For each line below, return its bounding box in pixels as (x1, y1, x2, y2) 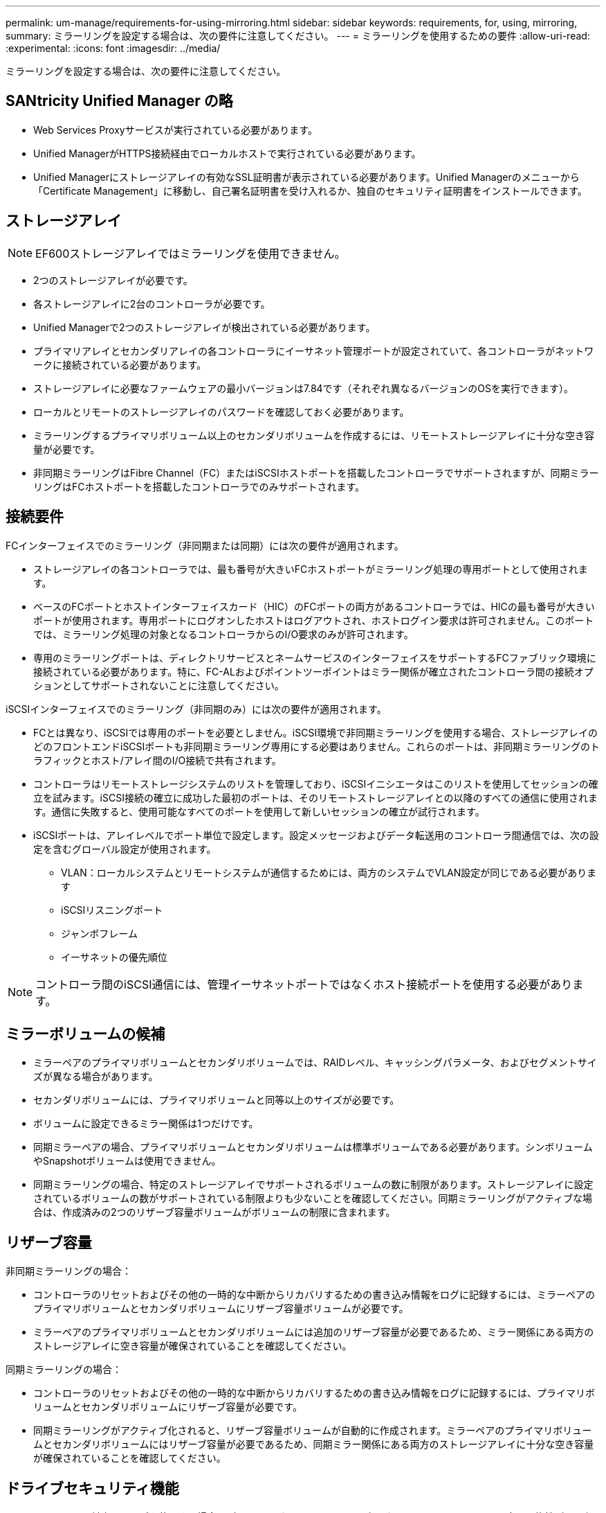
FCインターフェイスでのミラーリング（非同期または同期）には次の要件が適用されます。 (6, 539, 404, 551)
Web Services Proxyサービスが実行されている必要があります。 (33, 123, 318, 136)
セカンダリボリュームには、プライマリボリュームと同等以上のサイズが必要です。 (33, 1094, 400, 1106)
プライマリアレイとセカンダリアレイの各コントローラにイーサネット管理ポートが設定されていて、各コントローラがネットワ (33, 344, 594, 357)
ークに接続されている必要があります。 (33, 358, 207, 371)
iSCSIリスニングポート (61, 903, 163, 916)
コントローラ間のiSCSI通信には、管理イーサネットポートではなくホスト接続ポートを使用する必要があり (35, 977, 573, 991)
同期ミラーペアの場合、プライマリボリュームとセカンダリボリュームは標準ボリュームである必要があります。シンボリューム (33, 1141, 593, 1153)
